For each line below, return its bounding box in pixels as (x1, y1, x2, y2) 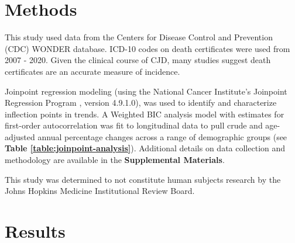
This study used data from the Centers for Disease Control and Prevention (5, 31, 273, 43)
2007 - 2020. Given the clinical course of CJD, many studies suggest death (5, 54, 271, 66)
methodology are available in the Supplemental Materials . (5, 154, 225, 166)
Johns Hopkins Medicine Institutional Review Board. (5, 185, 195, 197)
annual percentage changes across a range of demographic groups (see (37, 130, 287, 143)
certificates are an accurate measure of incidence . (5, 65, 180, 77)
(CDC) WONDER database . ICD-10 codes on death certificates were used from (5, 42, 290, 54)
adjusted (5, 130, 35, 143)
